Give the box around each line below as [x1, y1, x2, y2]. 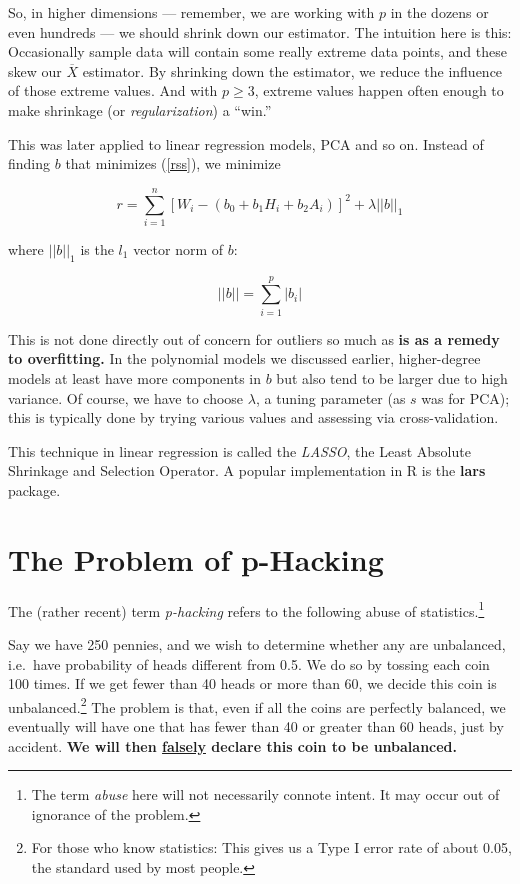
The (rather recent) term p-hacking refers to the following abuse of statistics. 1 [8, 597, 485, 621]
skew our [8, 60, 62, 81]
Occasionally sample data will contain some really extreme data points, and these [8, 41, 507, 62]
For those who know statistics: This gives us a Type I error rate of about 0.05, [31, 837, 512, 858]
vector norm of [133, 238, 224, 259]
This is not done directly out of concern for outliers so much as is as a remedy [8, 328, 500, 349]
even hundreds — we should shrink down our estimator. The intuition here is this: [8, 21, 512, 42]
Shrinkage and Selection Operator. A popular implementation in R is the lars [8, 460, 486, 481]
